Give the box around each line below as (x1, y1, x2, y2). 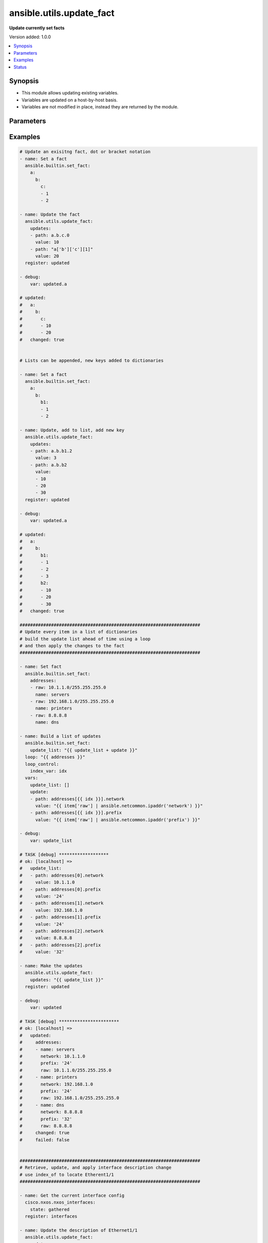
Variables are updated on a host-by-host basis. (21, 97, 118, 103)
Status (13, 64, 27, 70)
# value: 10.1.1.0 (19, 880, 75, 885)
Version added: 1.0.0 (9, 34, 51, 40)
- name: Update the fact (19, 211, 80, 217)
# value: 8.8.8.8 (19, 935, 72, 941)
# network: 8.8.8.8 (19, 1109, 83, 1115)
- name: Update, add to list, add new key (19, 427, 125, 433)
